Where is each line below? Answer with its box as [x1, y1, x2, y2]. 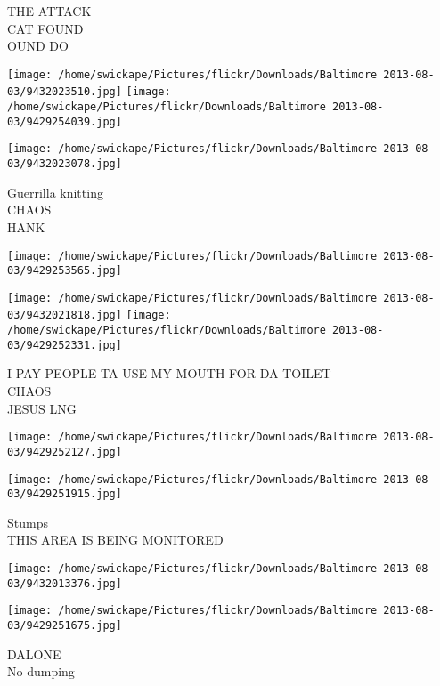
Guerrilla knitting [7, 182, 103, 201]
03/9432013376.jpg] [7, 577, 122, 590]
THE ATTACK [7, 2, 92, 20]
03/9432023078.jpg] [7, 157, 122, 171]
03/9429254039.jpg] [7, 115, 122, 128]
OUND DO [7, 36, 69, 55]
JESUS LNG [7, 399, 77, 417]
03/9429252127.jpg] [7, 445, 122, 458]
